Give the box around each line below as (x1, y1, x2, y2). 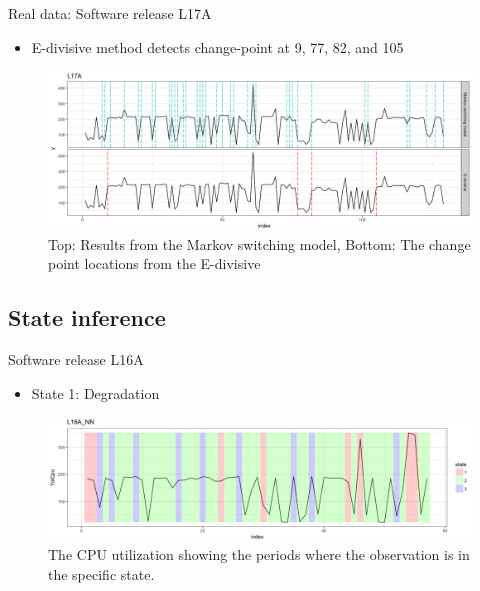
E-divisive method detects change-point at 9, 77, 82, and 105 (31, 36, 404, 57)
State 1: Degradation (31, 382, 160, 403)
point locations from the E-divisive (48, 253, 261, 274)
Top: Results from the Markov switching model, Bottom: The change (48, 233, 471, 254)
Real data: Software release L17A (8, 3, 212, 23)
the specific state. (48, 563, 155, 584)
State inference (8, 302, 166, 333)
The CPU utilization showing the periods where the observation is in (48, 544, 470, 565)
